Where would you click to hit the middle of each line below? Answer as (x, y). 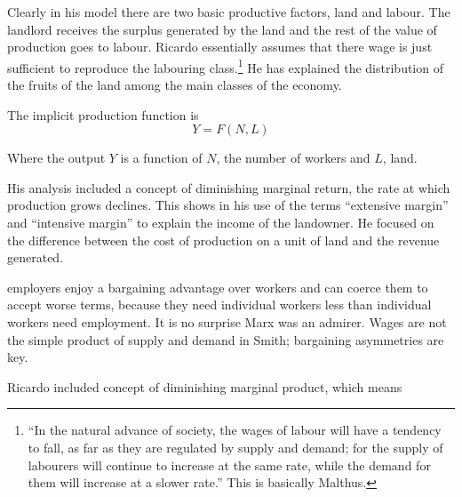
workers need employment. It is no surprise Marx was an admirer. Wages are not (227, 321)
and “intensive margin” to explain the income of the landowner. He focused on (221, 222)
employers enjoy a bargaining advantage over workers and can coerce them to (218, 287)
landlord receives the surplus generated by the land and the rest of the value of (222, 29)
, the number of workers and (293, 158)
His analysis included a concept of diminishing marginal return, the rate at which (229, 187)
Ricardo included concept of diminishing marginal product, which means (205, 386)
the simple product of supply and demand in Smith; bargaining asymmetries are (226, 339)
